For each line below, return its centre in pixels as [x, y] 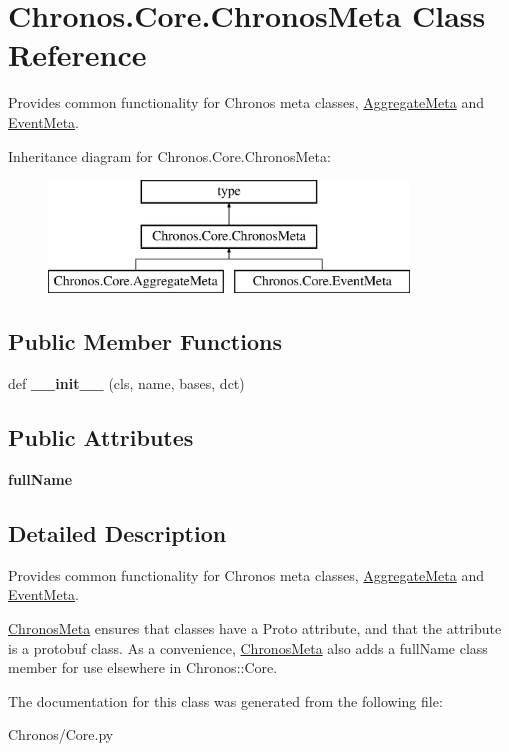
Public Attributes [101, 437]
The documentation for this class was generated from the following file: [225, 700]
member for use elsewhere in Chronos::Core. [143, 667]
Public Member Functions [145, 341]
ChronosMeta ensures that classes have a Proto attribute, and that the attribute [255, 628]
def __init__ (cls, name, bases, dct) [126, 383]
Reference [77, 54]
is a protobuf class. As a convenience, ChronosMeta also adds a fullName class [248, 647]
